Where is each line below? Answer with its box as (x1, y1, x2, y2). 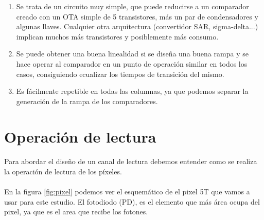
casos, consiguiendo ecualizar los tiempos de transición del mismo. (16, 68, 224, 79)
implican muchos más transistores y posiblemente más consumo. (16, 31, 219, 42)
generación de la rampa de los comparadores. (16, 95, 158, 106)
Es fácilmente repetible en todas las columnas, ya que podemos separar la (16, 86, 249, 96)
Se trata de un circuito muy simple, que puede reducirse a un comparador (16, 1, 249, 11)
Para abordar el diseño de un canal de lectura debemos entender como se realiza (4, 156, 257, 167)
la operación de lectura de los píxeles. (4, 166, 122, 176)
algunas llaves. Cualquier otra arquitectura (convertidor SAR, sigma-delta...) (16, 21, 258, 32)
